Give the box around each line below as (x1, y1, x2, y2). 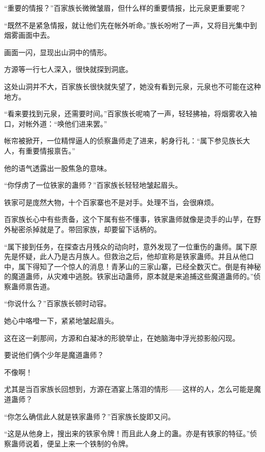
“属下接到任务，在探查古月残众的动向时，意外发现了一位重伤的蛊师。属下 (4, 241, 250, 252)
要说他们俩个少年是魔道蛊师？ (4, 349, 104, 360)
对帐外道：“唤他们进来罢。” (18, 118, 108, 129)
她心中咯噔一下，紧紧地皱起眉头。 (4, 315, 118, 326)
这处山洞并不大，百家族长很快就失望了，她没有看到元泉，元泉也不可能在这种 (4, 81, 261, 91)
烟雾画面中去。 (4, 30, 54, 40)
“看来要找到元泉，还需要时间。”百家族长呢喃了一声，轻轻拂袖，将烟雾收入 (4, 108, 250, 119)
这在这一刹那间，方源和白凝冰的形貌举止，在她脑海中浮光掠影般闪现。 (4, 332, 240, 343)
